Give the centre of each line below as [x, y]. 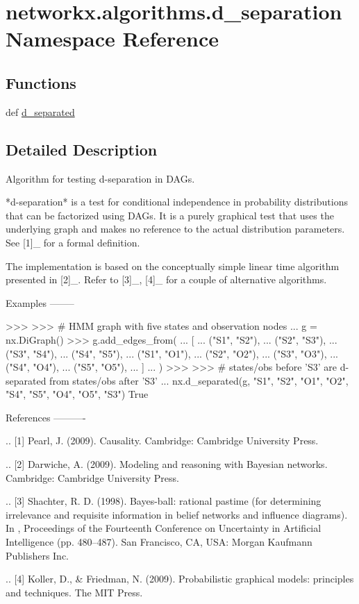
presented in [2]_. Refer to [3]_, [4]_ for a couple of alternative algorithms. [166, 279]
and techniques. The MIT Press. [74, 592]
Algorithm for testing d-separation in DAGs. [100, 178]
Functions [41, 82]
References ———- [46, 417]
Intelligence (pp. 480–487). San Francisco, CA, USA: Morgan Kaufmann [159, 542]
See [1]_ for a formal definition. [73, 242]
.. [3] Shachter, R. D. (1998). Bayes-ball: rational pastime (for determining [164, 501]
